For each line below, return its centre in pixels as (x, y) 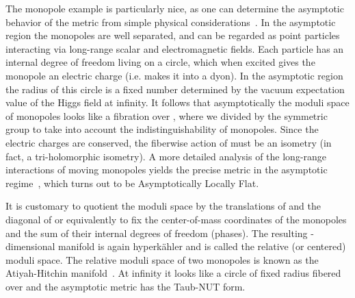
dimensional (30, 246)
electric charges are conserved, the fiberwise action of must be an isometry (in (169, 142)
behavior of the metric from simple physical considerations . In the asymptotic (171, 22)
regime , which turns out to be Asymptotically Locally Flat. (132, 183)
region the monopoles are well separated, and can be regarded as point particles (173, 35)
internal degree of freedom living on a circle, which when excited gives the (160, 62)
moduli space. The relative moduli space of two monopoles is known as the (162, 259)
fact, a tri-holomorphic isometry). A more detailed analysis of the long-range (166, 156)
